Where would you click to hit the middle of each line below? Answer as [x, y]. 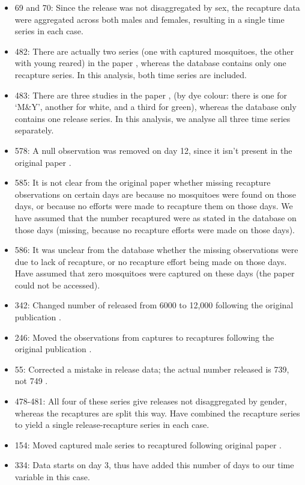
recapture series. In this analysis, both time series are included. [131, 74]
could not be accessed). [57, 285]
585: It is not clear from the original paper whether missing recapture [143, 182]
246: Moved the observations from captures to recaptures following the [144, 337]
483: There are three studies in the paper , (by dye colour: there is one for [151, 95]
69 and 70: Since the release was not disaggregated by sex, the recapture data [157, 7]
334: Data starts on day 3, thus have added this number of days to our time [154, 465]
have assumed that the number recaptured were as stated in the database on [156, 217]
